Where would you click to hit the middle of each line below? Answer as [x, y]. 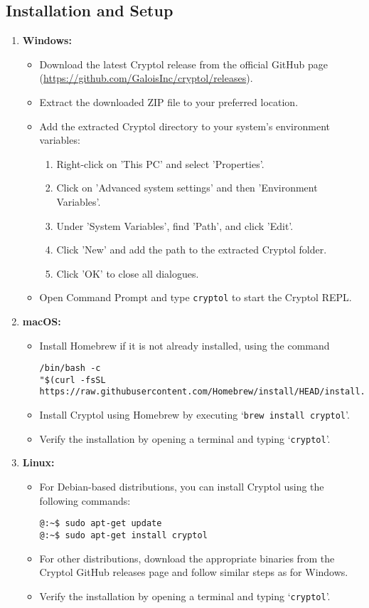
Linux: [38, 462]
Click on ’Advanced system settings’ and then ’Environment [187, 188]
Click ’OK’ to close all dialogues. [128, 273]
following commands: [85, 500]
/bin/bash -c [70, 368]
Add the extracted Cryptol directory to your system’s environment [185, 126]
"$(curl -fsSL [73, 380]
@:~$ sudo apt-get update [101, 524]
